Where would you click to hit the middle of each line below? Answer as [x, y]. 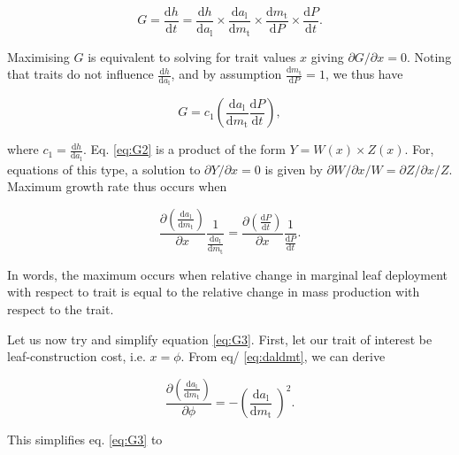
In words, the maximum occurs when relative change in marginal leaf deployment [228, 274]
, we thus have [364, 74]
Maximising [38, 56]
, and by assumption [226, 74]
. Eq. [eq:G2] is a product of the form [184, 149]
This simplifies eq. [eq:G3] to [85, 440]
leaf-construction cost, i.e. [76, 356]
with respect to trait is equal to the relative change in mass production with [214, 292]
